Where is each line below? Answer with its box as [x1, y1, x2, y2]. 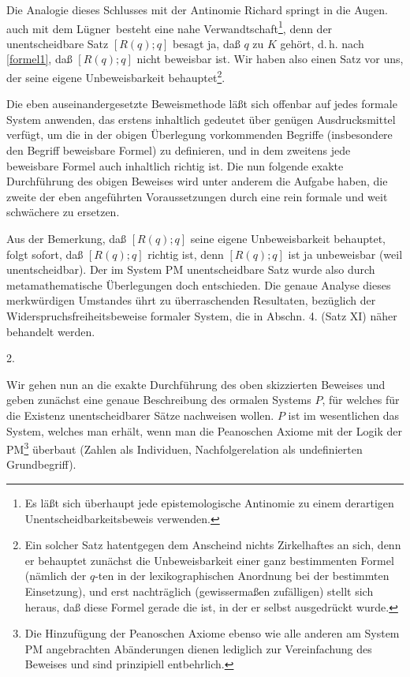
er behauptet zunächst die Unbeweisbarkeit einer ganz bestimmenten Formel [24, 552, 394, 568]
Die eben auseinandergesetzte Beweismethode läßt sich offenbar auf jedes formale [6, 95, 397, 112]
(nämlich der [24, 567, 87, 584]
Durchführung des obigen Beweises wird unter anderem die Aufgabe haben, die [6, 173, 388, 189]
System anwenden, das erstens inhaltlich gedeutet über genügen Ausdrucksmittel [6, 110, 396, 127]
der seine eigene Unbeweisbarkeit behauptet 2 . [6, 67, 225, 85]
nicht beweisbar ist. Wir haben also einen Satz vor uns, [136, 50, 404, 67]
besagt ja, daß [173, 35, 240, 51]
